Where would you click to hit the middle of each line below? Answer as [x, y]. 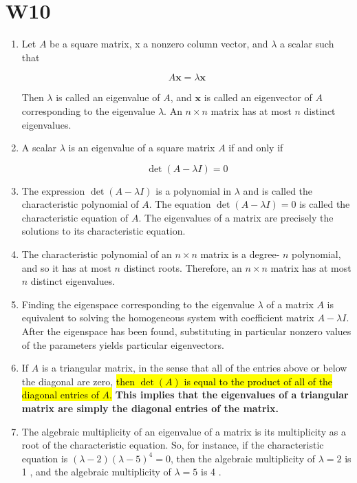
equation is [45, 458]
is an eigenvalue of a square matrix [142, 148]
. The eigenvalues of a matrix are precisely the [236, 217]
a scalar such [307, 44]
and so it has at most [66, 267]
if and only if [256, 148]
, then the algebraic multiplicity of [242, 458]
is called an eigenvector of [258, 97]
